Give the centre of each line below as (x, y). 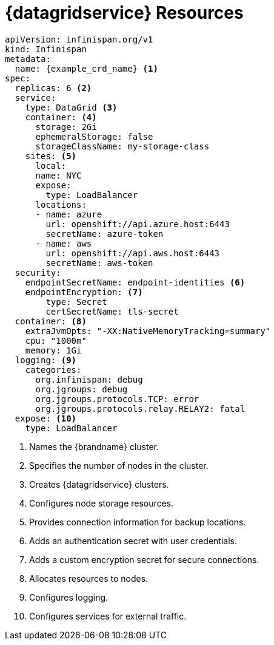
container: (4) (61, 117)
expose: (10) (46, 418)
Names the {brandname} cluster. (94, 446)
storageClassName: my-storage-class (122, 146)
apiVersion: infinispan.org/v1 (79, 39)
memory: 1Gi (53, 350)
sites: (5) (51, 156)
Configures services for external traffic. (108, 616)
